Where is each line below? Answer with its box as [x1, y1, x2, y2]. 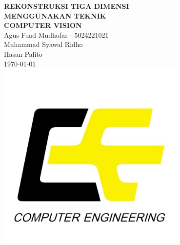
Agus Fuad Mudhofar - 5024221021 [4, 29, 109, 40]
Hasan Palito [4, 48, 42, 59]
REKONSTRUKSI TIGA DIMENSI [4, 1, 129, 11]
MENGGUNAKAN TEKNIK [4, 10, 106, 21]
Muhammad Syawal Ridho [4, 39, 83, 49]
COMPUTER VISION [4, 20, 82, 30]
